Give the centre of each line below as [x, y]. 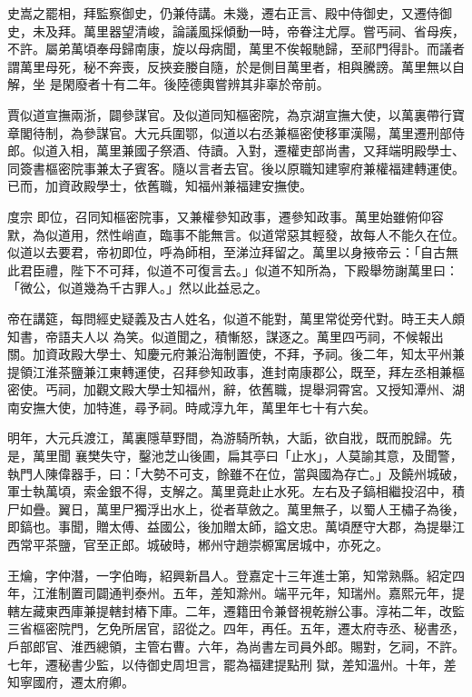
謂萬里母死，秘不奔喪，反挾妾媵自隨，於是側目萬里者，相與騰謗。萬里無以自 [236, 66]
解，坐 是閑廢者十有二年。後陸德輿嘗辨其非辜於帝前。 [168, 84]
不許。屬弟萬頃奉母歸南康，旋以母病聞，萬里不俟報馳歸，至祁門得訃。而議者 [236, 49]
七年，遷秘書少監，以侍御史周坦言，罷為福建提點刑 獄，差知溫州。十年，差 [232, 664]
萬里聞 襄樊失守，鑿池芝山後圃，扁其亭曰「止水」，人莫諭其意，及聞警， [247, 456]
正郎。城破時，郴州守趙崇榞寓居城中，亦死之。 [248, 545]
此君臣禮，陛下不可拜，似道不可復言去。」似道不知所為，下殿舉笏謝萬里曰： [233, 269]
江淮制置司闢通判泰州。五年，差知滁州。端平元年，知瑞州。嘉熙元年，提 [248, 593]
